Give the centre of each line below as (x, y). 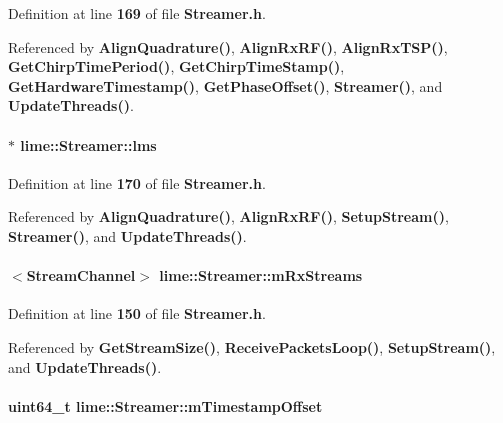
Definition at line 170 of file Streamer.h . (137, 182)
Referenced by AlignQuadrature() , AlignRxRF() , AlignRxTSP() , (228, 46)
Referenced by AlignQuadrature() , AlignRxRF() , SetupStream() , (228, 216)
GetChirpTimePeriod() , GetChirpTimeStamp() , (176, 66)
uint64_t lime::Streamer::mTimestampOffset (165, 405)
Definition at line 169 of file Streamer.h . (137, 13)
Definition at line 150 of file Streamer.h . (137, 313)
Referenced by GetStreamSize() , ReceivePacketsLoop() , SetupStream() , (252, 346)
